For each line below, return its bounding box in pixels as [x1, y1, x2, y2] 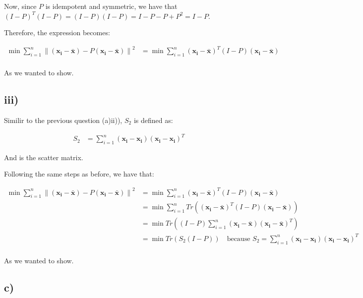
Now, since [4, 1, 37, 11]
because [227, 235, 250, 242]
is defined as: [133, 115, 173, 125]
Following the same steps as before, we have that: [4, 169, 154, 179]
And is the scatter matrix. [4, 152, 83, 162]
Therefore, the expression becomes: [4, 27, 110, 38]
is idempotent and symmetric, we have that [45, 1, 178, 11]
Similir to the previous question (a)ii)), [4, 115, 122, 125]
